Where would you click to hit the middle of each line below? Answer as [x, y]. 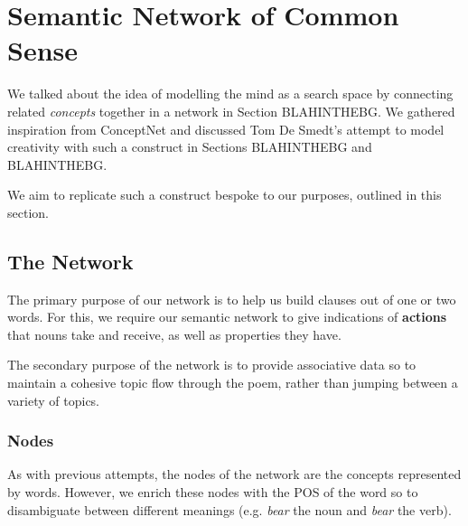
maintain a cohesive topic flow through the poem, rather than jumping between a [233, 383]
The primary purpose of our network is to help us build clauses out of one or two [232, 299]
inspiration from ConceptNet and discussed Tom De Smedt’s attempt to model [226, 129]
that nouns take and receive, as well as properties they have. [174, 334]
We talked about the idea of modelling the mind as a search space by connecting [230, 94]
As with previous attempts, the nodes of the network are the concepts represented [234, 474]
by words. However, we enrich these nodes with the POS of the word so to [213, 492]
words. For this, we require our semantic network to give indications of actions [227, 317]
